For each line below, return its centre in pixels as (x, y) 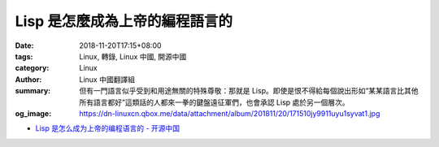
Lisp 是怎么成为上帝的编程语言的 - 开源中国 (108, 128)
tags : (24, 56)
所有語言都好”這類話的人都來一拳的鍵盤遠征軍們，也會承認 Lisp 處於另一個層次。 (214, 102)
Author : (28, 79)
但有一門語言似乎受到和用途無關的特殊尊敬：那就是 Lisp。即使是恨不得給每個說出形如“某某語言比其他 (249, 91)
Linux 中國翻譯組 (107, 79)
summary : (33, 91)
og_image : (33, 113)
